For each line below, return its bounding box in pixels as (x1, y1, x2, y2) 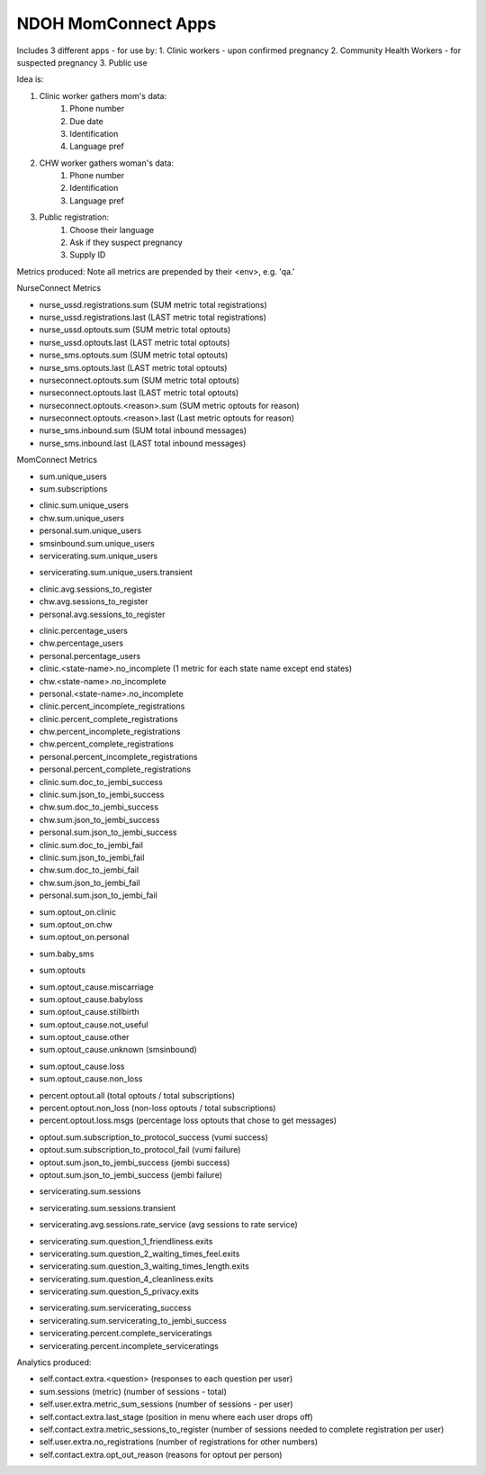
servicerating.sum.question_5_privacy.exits (39, 1286, 200, 1297)
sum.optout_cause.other (39, 1032, 130, 1043)
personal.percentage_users (39, 650, 141, 661)
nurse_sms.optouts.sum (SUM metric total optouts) (39, 349, 229, 360)
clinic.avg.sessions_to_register (39, 584, 153, 594)
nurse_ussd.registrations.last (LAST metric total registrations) (39, 312, 267, 322)
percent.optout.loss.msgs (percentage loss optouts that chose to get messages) (39, 1115, 337, 1126)
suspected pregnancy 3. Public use (16, 57, 148, 68)
